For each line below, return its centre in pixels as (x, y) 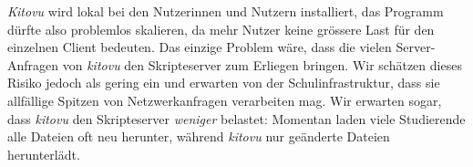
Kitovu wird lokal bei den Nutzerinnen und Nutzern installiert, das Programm (226, 11)
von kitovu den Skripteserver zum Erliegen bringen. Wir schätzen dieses (262, 64)
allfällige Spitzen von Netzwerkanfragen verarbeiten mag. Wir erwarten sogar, (225, 100)
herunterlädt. (44, 154)
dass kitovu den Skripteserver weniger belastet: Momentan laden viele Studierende (236, 118)
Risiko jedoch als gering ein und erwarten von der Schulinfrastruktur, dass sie (224, 83)
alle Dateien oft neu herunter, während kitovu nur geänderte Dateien (199, 136)
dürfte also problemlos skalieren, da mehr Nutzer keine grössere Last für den (221, 29)
